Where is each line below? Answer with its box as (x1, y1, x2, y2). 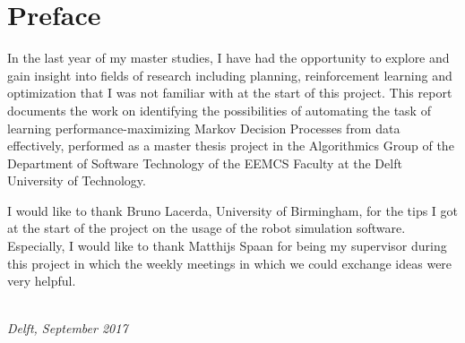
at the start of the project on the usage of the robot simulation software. (7, 219, 406, 237)
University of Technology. (7, 171, 146, 190)
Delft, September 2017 (7, 319, 128, 338)
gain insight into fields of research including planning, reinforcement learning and (7, 65, 452, 84)
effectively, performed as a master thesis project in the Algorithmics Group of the (7, 136, 454, 155)
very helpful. (7, 271, 76, 290)
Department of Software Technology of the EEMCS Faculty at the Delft (7, 153, 402, 172)
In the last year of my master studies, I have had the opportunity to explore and (7, 48, 450, 67)
